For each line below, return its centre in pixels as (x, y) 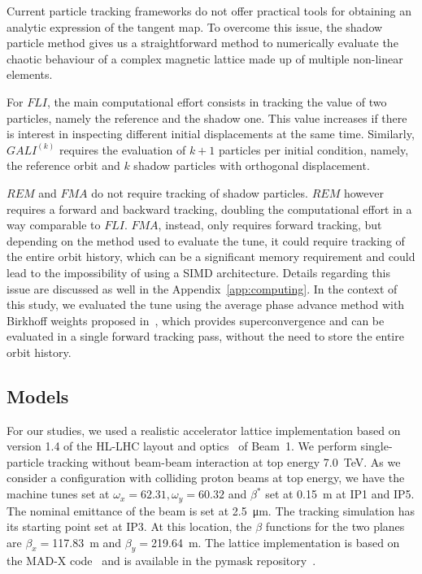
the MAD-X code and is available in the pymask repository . (161, 561)
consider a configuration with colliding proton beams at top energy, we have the (206, 478)
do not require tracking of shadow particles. (200, 192)
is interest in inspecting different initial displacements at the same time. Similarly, (211, 134)
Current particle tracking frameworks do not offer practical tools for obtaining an (209, 11)
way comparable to (54, 225)
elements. (30, 74)
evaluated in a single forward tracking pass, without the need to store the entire (205, 336)
